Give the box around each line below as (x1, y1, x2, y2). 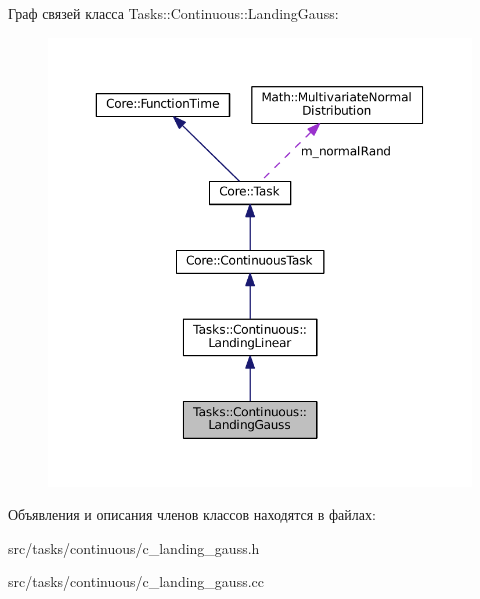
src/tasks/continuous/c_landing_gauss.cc (8, 571, 265, 592)
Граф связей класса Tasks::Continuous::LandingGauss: (8, 3, 339, 23)
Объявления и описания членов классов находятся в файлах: (8, 504, 376, 525)
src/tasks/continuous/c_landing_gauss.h (8, 537, 260, 558)
